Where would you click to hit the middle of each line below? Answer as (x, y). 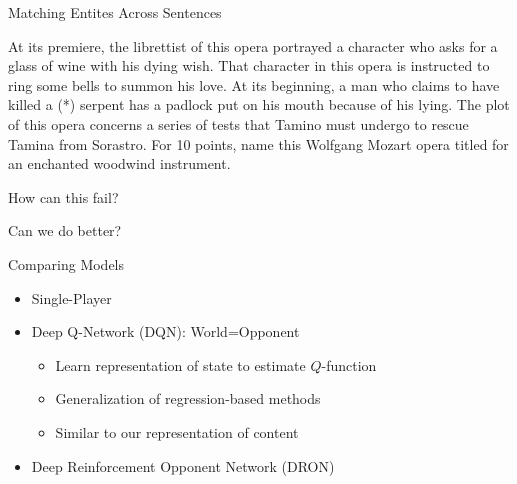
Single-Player (71, 297)
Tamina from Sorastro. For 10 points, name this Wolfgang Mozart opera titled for (258, 143)
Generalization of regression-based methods (188, 398)
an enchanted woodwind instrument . (119, 163)
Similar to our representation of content (177, 431)
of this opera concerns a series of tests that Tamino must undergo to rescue (238, 123)
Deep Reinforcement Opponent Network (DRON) (183, 465)
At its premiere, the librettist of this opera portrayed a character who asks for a (253, 45)
